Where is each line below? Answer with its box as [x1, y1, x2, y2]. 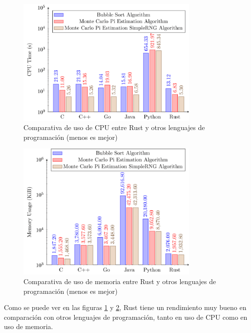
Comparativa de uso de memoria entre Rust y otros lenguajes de [23, 276, 216, 286]
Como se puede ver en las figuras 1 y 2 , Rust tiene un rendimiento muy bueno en [4, 302, 247, 312]
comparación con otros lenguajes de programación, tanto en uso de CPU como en [4, 311, 248, 322]
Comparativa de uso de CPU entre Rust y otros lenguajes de [23, 122, 205, 133]
